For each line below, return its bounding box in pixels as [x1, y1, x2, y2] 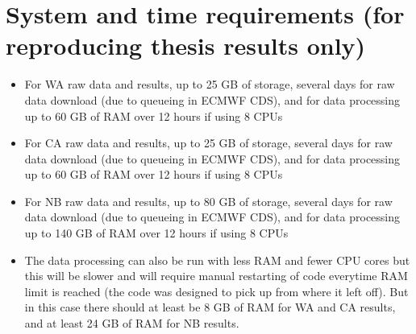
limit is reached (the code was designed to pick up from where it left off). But [24, 282, 409, 299]
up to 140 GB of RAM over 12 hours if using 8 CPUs [24, 225, 289, 241]
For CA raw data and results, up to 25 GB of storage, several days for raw [24, 134, 393, 151]
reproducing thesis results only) [6, 29, 366, 62]
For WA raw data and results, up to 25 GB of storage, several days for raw [24, 76, 395, 93]
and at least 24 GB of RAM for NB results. [24, 315, 239, 332]
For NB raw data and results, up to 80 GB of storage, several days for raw [24, 192, 393, 209]
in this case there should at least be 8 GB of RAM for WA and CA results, [24, 299, 396, 315]
